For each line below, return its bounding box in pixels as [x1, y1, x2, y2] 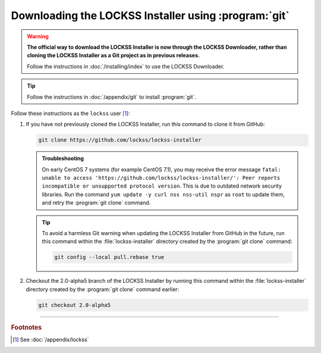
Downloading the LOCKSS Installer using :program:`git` [11, 9, 289, 22]
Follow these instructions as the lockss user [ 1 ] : [11, 110, 130, 117]
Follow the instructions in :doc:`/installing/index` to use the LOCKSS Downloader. [27, 63, 225, 70]
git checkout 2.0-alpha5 [38, 301, 111, 308]
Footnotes [11, 323, 42, 332]
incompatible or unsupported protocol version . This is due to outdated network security [42, 182, 282, 190]
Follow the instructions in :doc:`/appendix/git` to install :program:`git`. [27, 93, 196, 101]
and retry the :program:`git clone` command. [42, 199, 151, 207]
